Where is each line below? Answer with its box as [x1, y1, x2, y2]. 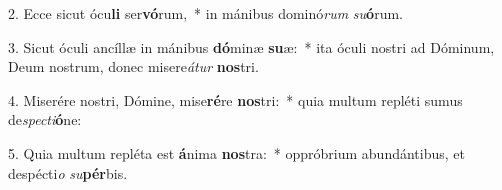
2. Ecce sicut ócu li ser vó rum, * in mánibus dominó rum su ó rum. [8, 3, 403, 23]
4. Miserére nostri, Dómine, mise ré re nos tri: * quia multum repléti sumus [8, 89, 463, 110]
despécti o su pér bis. [8, 162, 128, 183]
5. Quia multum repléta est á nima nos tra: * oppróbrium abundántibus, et [8, 142, 465, 163]
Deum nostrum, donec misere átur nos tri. [8, 56, 259, 77]
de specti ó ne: [8, 109, 82, 130]
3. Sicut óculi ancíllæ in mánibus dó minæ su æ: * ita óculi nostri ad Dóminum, [8, 36, 495, 57]
